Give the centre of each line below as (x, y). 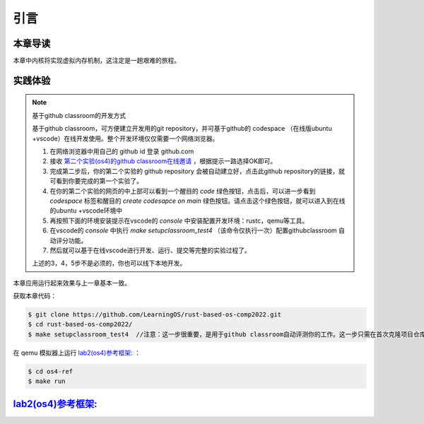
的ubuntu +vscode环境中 (86, 211)
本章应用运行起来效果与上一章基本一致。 (72, 283)
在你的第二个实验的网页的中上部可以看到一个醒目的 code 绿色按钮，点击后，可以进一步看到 (183, 191)
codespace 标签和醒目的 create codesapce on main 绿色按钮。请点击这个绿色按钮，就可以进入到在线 (198, 201)
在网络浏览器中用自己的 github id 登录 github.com (122, 151)
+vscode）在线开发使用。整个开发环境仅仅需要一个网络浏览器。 (125, 139)
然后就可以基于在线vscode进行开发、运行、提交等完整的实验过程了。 (150, 250)
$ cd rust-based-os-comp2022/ (80, 324)
